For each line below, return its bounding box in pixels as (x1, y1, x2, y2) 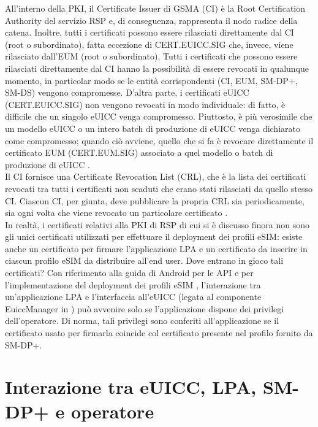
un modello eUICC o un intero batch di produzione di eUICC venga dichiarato (5, 121, 300, 134)
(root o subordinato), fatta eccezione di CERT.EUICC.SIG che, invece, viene (5, 37, 293, 50)
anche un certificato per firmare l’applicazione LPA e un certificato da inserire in (5, 242, 308, 255)
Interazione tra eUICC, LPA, (5, 374, 257, 399)
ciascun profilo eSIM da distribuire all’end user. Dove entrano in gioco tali (5, 254, 284, 267)
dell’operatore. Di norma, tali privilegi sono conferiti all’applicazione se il (5, 314, 279, 327)
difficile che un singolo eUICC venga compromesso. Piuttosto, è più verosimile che (5, 110, 312, 123)
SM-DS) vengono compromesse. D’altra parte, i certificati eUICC (5, 86, 249, 99)
